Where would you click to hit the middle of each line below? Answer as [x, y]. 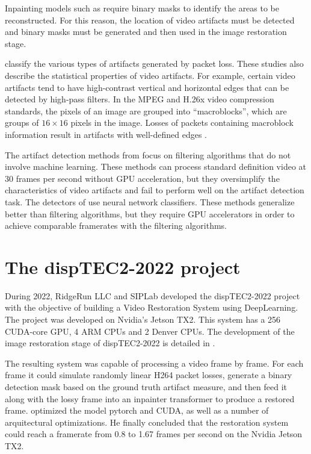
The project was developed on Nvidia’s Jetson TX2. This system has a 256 [143, 319]
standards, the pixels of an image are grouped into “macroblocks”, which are [146, 110]
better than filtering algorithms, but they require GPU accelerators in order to [150, 213]
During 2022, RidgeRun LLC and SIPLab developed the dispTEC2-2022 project [152, 295]
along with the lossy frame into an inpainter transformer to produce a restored [150, 398]
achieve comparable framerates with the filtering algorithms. [116, 225]
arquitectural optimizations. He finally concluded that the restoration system [147, 422]
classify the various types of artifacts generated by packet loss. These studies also [154, 64]
